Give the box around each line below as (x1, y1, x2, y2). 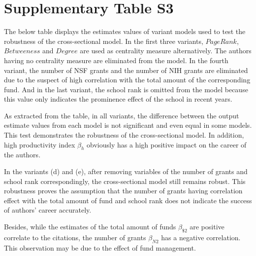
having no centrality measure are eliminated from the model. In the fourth (4, 55, 228, 65)
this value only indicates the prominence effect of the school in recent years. (4, 94, 232, 104)
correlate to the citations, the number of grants (4, 232, 146, 242)
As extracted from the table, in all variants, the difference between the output (4, 110, 239, 120)
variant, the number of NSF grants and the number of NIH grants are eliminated (4, 65, 248, 75)
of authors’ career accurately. (4, 205, 92, 215)
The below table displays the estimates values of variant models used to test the (4, 26, 246, 37)
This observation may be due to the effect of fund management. (4, 242, 196, 253)
